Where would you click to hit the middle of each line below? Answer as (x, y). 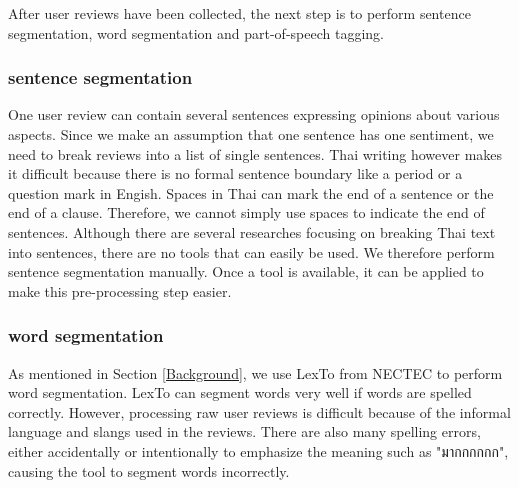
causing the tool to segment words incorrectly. (149, 470)
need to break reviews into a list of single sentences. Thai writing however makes (255, 153)
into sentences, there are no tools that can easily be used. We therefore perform (251, 251)
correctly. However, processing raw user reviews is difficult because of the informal (259, 411)
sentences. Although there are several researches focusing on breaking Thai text (252, 231)
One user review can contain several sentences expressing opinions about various (254, 114)
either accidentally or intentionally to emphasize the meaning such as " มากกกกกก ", (258, 450)
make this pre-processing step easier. (120, 290)
